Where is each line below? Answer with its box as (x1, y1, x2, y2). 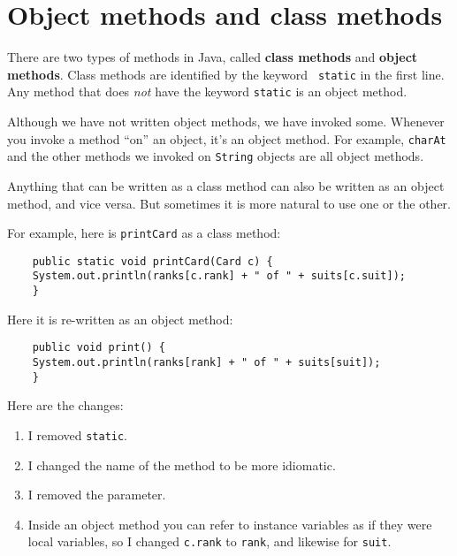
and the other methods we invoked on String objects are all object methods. (7, 147, 424, 165)
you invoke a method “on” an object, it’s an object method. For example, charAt (7, 129, 446, 148)
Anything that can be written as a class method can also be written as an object (7, 176, 445, 194)
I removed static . (27, 425, 128, 444)
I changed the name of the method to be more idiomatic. (27, 455, 336, 474)
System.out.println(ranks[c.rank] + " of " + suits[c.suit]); (32, 270, 407, 283)
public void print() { (32, 341, 165, 354)
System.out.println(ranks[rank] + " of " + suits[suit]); (32, 356, 381, 369)
